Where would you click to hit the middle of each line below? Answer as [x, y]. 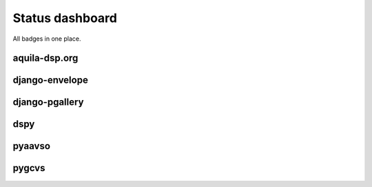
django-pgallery [48, 102]
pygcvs [29, 168]
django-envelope [51, 80]
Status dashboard [65, 18]
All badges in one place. [47, 39]
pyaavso [32, 146]
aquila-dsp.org [45, 58]
